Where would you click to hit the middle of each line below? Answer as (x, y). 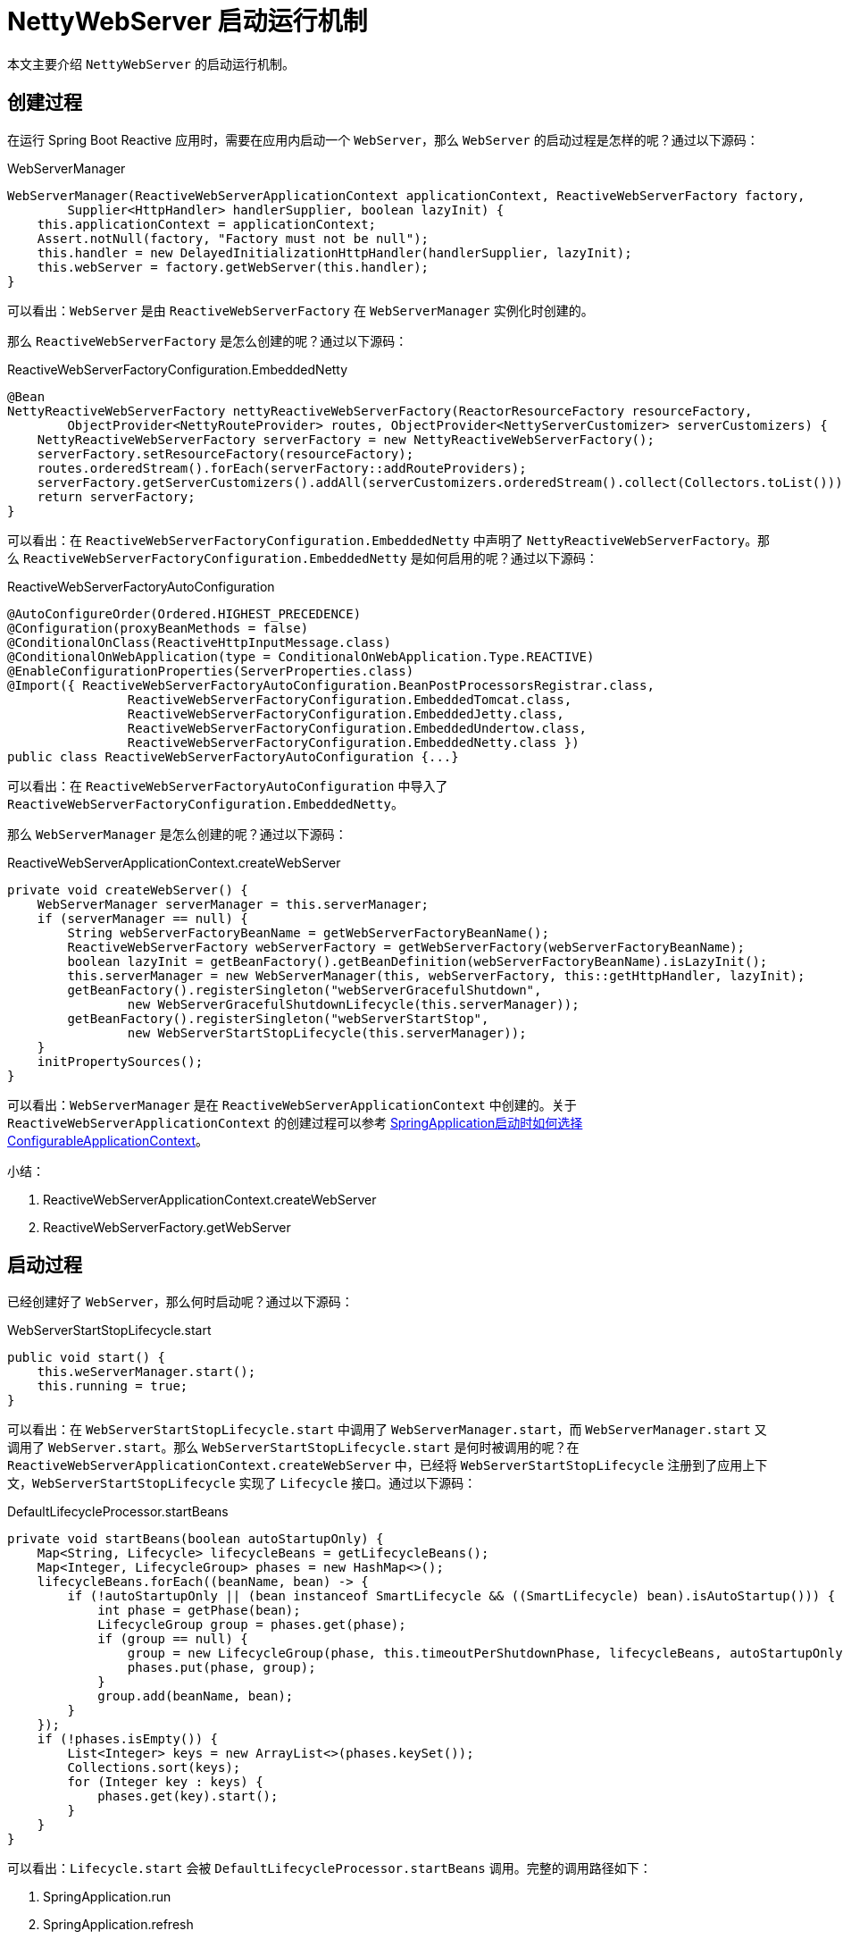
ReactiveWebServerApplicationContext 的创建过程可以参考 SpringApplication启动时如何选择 (295, 1122)
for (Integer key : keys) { (165, 1782)
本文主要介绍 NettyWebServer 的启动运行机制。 (151, 63)
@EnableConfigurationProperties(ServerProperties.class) (211, 671)
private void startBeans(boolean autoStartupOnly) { (196, 1539)
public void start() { (87, 1358)
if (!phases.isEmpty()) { (128, 1739)
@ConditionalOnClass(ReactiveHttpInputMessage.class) (199, 642)
